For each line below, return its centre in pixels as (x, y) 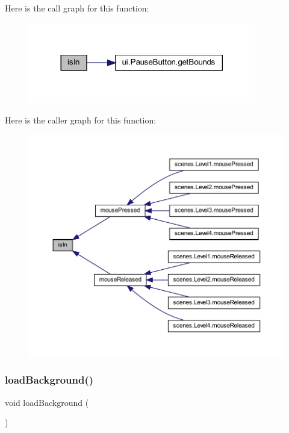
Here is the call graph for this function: (77, 8)
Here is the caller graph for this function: (81, 120)
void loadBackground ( (47, 402)
